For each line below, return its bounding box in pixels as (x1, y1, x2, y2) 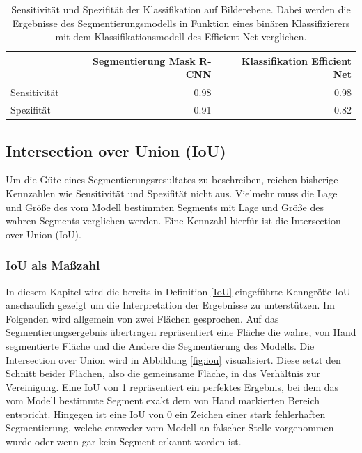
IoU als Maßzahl (6, 256, 100, 274)
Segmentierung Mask (93, 53, 196, 68)
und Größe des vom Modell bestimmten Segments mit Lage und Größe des (6, 199, 324, 214)
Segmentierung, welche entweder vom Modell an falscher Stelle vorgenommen (6, 420, 334, 435)
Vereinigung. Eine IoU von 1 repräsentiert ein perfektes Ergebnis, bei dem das (6, 379, 339, 394)
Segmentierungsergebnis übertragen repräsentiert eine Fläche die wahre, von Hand (6, 325, 356, 339)
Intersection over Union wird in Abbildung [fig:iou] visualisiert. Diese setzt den (6, 352, 341, 367)
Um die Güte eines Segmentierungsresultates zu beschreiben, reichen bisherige (6, 172, 338, 187)
